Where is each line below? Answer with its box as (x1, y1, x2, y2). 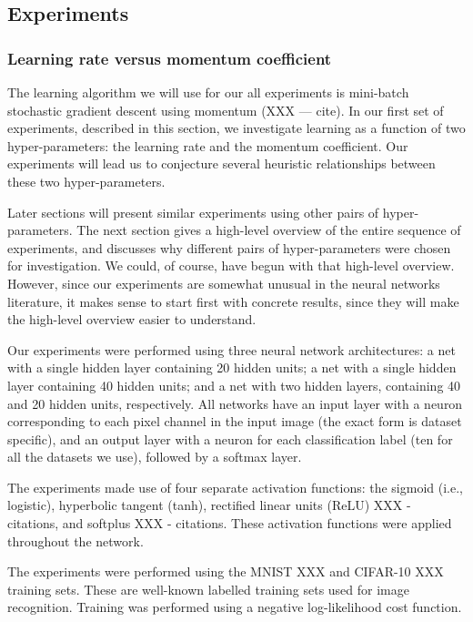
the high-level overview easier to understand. (7, 310, 257, 329)
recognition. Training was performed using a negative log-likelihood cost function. (7, 597, 462, 617)
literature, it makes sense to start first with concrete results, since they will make (7, 291, 459, 311)
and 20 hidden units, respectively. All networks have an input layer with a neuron (7, 393, 463, 413)
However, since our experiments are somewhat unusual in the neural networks (7, 273, 440, 292)
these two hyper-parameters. (7, 171, 166, 190)
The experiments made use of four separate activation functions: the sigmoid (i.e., (7, 477, 463, 496)
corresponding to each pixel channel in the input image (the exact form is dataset (7, 412, 462, 431)
